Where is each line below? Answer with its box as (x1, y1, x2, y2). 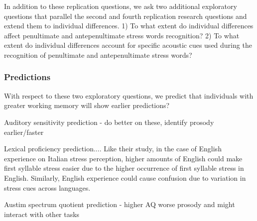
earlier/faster (4, 126, 44, 137)
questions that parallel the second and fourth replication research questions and (4, 10, 247, 21)
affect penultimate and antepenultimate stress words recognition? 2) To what (4, 30, 240, 40)
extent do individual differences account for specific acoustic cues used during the (4, 40, 252, 50)
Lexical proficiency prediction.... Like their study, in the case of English (4, 143, 222, 154)
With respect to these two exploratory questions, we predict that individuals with (4, 90, 254, 101)
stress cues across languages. (4, 182, 91, 193)
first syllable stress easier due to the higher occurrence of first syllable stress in (4, 163, 244, 173)
